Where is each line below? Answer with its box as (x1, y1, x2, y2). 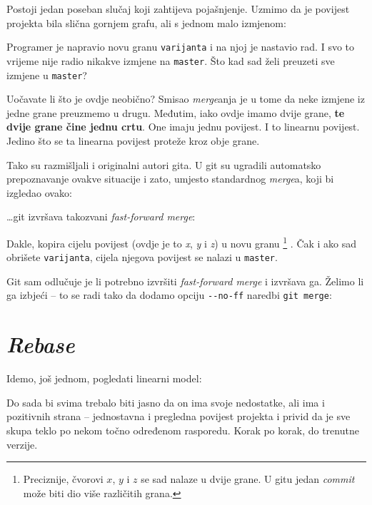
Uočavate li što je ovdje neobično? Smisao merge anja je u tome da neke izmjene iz (6, 91, 365, 106)
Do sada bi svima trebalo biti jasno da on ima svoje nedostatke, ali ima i (6, 394, 325, 409)
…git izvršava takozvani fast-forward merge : (6, 209, 196, 224)
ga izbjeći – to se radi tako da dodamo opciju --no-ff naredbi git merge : (6, 287, 332, 302)
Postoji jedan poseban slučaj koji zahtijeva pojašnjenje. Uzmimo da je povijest (6, 1, 350, 16)
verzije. (6, 437, 38, 452)
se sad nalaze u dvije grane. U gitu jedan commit (141, 471, 355, 486)
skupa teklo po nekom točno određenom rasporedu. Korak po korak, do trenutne (6, 422, 359, 437)
